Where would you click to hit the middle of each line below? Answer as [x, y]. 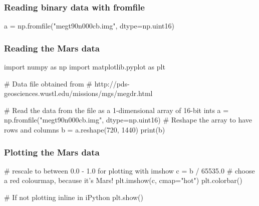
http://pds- [112, 83]
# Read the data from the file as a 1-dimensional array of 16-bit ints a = [116, 110]
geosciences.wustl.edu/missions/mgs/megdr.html [78, 93]
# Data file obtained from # [48, 83]
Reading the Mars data [52, 48]
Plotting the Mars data [52, 152]
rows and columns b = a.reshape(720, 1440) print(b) [85, 129]
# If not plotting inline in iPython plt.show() [74, 197]
